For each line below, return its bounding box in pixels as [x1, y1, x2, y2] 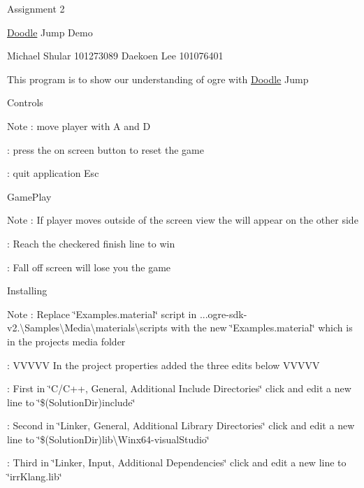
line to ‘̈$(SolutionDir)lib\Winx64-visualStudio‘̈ [7, 431, 210, 446]
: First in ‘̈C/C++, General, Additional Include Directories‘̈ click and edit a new [7, 381, 351, 396]
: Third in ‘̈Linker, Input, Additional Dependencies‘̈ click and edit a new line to [7, 455, 347, 470]
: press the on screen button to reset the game [7, 142, 204, 157]
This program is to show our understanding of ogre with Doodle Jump [7, 71, 309, 86]
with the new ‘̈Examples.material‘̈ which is [170, 320, 353, 335]
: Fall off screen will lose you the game [7, 259, 171, 274]
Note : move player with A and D [7, 118, 151, 133]
